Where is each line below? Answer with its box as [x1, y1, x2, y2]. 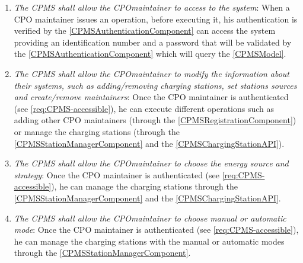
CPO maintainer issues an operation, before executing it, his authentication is [14, 12, 298, 25]
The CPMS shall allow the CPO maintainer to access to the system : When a [14, 1, 290, 13]
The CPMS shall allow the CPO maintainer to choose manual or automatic [14, 211, 286, 224]
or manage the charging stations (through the [14, 125, 180, 137]
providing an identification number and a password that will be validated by [14, 36, 292, 48]
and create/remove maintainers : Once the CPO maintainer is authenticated [14, 91, 289, 103]
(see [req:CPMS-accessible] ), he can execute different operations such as [14, 102, 275, 114]
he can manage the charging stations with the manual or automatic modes [14, 235, 285, 247]
